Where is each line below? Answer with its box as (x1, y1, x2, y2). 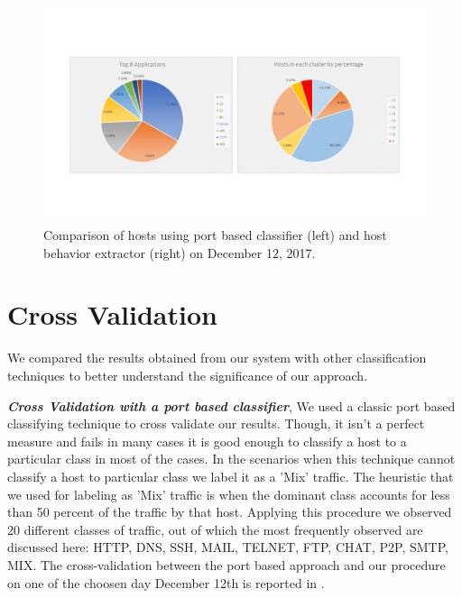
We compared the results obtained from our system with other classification (7, 348, 427, 367)
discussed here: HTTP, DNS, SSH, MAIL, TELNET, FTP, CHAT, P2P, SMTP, (7, 538, 448, 557)
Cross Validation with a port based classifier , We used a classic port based (7, 396, 456, 415)
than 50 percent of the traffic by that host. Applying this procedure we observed (7, 502, 452, 521)
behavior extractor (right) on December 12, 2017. (43, 243, 316, 262)
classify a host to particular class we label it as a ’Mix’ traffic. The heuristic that (7, 466, 454, 485)
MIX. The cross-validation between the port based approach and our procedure (7, 555, 446, 574)
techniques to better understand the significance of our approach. (7, 366, 368, 384)
